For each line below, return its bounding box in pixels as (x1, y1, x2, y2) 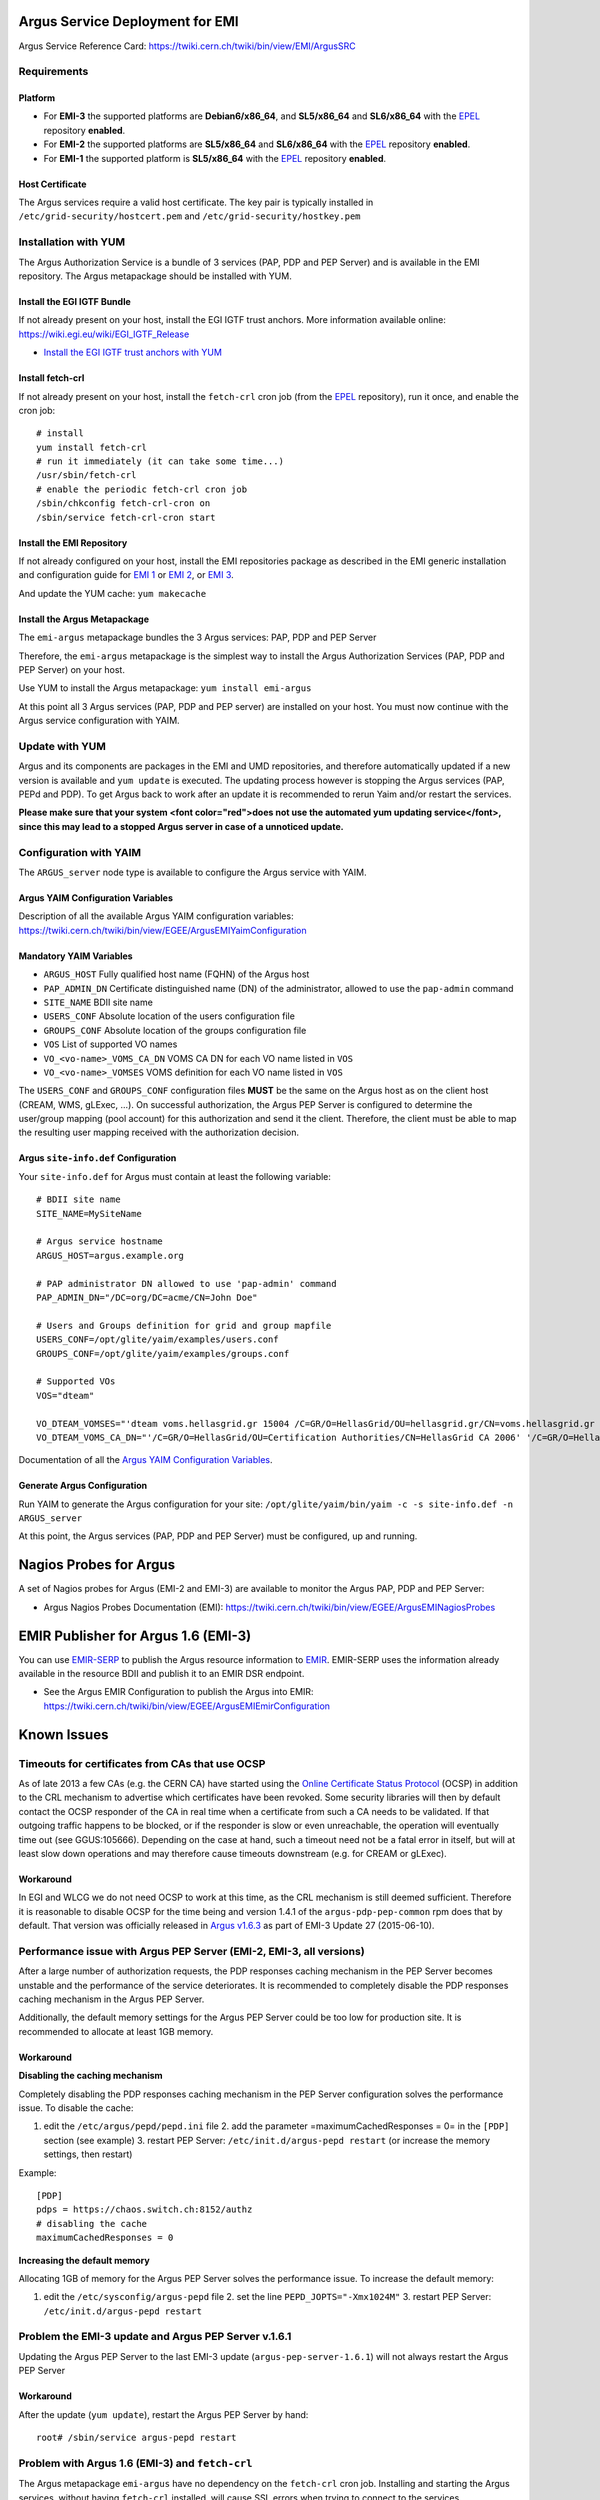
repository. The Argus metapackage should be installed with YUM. (18, 270, 292, 282)
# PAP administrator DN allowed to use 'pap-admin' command (36, 1278, 337, 1289)
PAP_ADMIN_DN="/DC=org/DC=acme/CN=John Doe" (36, 1291, 259, 1303)
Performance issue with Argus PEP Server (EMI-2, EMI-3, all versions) (18, 1944, 365, 1958)
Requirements (18, 65, 89, 79)
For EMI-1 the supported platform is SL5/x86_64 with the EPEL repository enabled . (43, 152, 387, 164)
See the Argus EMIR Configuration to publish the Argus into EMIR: (43, 1686, 314, 1698)
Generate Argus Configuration (18, 1480, 148, 1492)
